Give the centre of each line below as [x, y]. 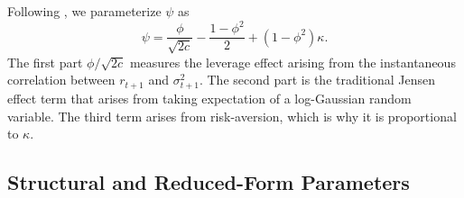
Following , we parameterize [84, 11]
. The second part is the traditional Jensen [317, 80]
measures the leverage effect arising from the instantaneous [292, 62]
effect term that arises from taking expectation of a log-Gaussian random [209, 99]
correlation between [61, 80]
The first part [45, 62]
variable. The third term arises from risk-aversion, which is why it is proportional [232, 116]
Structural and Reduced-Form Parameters [209, 182]
